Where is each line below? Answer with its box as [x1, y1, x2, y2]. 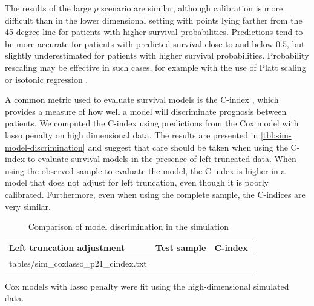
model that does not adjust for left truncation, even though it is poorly [5, 176, 269, 189]
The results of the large [5, 2, 91, 14]
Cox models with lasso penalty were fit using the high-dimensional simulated [5, 279, 289, 292]
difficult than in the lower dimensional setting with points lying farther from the [5, 13, 303, 26]
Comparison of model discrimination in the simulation [28, 220, 229, 233]
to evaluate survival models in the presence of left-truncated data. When [27, 152, 296, 165]
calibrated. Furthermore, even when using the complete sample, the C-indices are [5, 187, 306, 200]
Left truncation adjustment [9, 241, 125, 253]
